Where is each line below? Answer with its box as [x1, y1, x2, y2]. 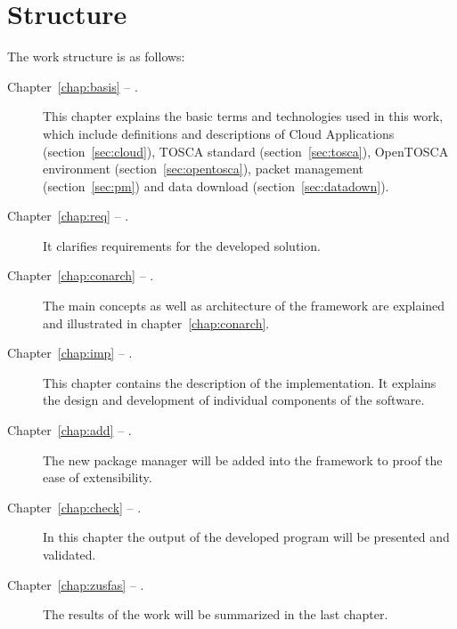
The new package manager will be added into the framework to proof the [43, 450, 443, 469]
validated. [43, 545, 96, 563]
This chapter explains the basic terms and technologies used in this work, [43, 107, 444, 125]
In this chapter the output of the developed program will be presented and [43, 528, 450, 546]
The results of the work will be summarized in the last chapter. [43, 605, 388, 624]
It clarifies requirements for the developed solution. [43, 236, 321, 254]
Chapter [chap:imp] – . [7, 343, 133, 362]
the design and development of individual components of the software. [43, 391, 425, 409]
